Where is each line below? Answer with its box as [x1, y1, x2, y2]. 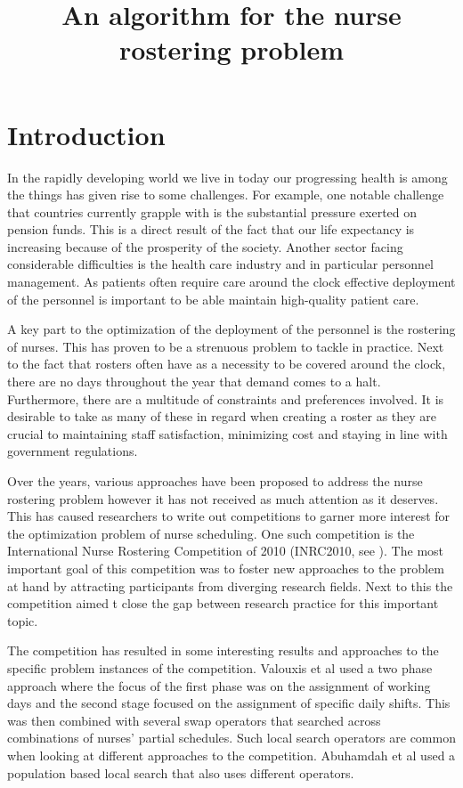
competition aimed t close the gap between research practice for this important [7, 594, 439, 613]
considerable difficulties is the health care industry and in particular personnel [7, 255, 434, 273]
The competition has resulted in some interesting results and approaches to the [7, 641, 439, 660]
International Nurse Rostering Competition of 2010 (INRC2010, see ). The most [7, 541, 444, 560]
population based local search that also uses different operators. [7, 763, 354, 782]
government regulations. [7, 442, 138, 460]
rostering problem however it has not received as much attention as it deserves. [7, 489, 439, 508]
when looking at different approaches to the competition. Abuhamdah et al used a [7, 745, 456, 764]
